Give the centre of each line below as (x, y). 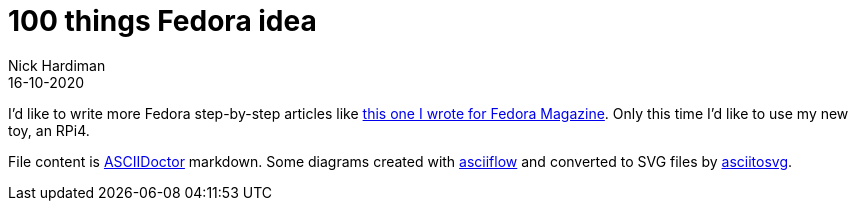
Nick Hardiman (57, 65)
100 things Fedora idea (162, 21)
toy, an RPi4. (49, 130)
